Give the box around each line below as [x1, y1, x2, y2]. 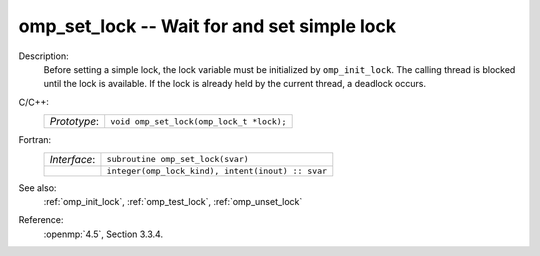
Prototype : [49, 115, 100, 129]
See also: [18, 181, 57, 194]
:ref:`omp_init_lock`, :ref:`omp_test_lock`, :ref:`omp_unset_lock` [43, 195, 303, 207]
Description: [18, 50, 69, 62]
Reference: [18, 214, 64, 226]
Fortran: [18, 134, 52, 146]
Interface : [49, 152, 96, 166]
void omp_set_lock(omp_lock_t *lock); [110, 116, 287, 127]
